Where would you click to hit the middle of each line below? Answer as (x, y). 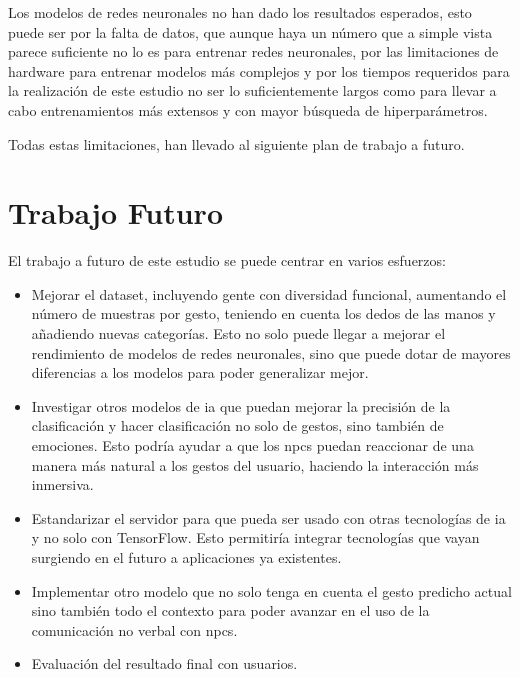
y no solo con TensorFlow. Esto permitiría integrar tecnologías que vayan (255, 537)
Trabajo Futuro (115, 212)
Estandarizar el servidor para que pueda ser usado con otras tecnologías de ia (268, 517)
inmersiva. (62, 484)
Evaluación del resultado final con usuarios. (164, 663)
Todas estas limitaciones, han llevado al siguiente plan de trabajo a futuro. (236, 143)
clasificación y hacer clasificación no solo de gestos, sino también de (237, 425)
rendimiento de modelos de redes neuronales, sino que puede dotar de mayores (271, 352)
